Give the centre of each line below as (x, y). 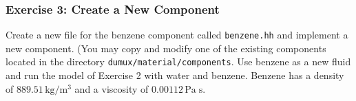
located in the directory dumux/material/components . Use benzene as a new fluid (178, 61)
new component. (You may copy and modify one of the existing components (166, 48)
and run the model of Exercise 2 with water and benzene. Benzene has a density (175, 75)
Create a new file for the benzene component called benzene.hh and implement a (177, 35)
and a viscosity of (112, 88)
